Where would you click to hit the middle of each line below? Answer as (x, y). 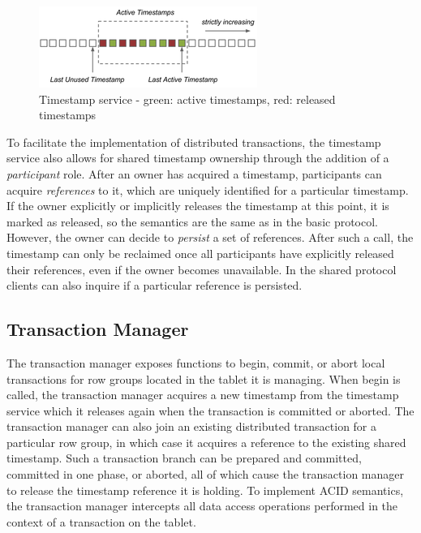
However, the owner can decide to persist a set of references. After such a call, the (210, 237)
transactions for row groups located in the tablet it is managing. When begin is (204, 378)
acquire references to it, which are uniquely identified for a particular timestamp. (208, 189)
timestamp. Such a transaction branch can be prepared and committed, (184, 458)
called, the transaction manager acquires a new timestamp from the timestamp (203, 395)
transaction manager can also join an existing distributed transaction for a (192, 426)
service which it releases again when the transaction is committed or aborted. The (210, 410)
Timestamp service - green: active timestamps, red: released (187, 99)
